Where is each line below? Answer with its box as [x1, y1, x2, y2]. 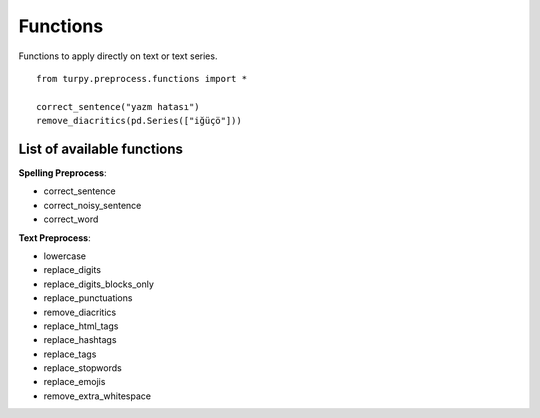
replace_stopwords [43, 362, 122, 374]
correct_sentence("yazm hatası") [36, 101, 200, 112]
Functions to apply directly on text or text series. [18, 50, 218, 62]
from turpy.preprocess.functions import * [36, 73, 248, 84]
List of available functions [18, 140, 184, 157]
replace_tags [43, 348, 97, 360]
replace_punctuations [43, 292, 133, 304]
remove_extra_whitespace [43, 390, 152, 402]
